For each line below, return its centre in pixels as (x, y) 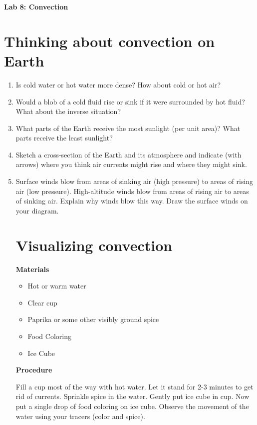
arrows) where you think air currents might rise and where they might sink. (131, 164)
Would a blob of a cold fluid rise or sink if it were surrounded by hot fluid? (130, 101)
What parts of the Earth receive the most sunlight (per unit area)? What (128, 128)
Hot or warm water (57, 286)
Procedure (34, 370)
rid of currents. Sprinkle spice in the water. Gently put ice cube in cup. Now (132, 396)
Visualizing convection (94, 245)
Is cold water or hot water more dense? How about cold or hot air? (118, 84)
